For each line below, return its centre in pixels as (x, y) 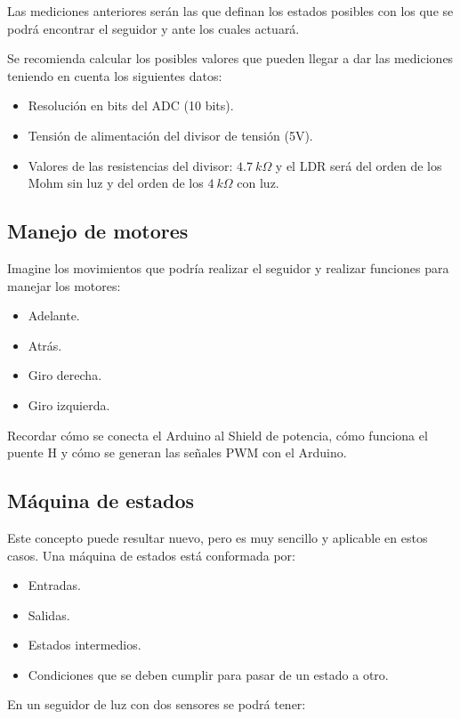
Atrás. (45, 345)
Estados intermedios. (85, 645)
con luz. (258, 183)
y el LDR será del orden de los (359, 165)
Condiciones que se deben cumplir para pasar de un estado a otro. (208, 674)
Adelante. (54, 315)
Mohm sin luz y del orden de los (116, 183)
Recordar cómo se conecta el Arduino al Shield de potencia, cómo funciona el (218, 435)
